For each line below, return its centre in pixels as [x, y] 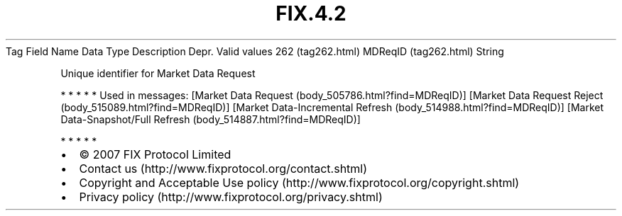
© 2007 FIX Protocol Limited [155, 154]
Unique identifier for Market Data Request [158, 73]
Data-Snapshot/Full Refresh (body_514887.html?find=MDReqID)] [211, 119]
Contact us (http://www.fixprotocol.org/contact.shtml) [223, 168]
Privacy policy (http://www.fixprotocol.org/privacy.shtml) [231, 197]
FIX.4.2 [311, 13]
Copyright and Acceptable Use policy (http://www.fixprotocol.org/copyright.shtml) [299, 182]
